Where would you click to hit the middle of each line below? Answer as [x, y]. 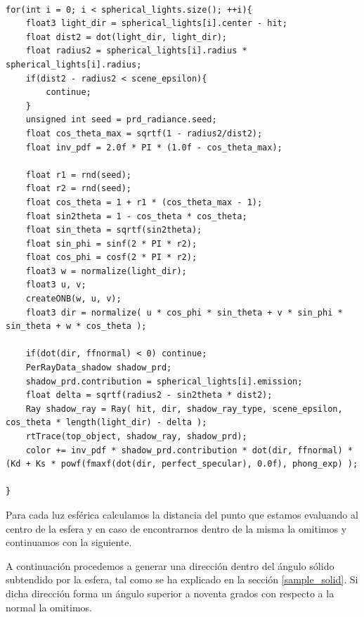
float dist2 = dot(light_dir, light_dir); [126, 37]
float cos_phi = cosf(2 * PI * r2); [111, 258]
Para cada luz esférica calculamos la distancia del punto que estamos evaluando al [182, 514]
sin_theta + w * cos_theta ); [76, 326]
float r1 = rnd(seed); [78, 175]
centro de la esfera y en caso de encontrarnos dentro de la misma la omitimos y [176, 528]
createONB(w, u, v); [73, 299]
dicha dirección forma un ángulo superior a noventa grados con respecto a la [170, 593]
